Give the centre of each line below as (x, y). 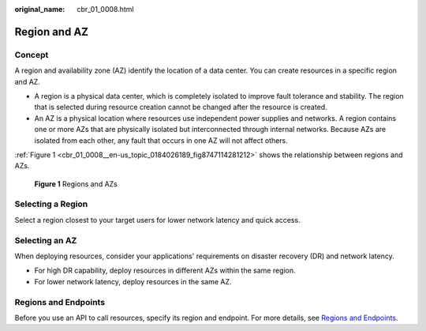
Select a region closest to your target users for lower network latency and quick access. (157, 220)
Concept (32, 55)
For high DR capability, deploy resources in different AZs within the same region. (165, 271)
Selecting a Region (51, 204)
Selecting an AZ (46, 240)
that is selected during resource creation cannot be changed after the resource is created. (181, 107)
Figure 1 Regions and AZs (76, 184)
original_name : (40, 9)
